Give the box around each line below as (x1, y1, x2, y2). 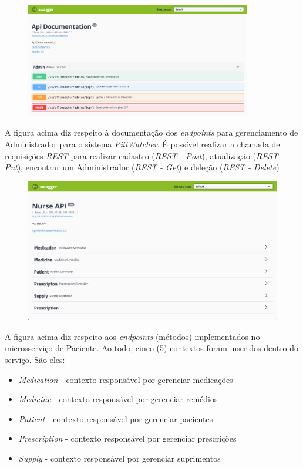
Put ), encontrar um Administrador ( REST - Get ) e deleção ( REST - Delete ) (5, 161, 280, 173)
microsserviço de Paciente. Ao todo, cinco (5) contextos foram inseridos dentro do (5, 342, 299, 354)
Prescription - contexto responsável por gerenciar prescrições (18, 432, 237, 445)
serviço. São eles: (5, 353, 65, 365)
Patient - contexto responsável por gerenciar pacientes (18, 412, 213, 425)
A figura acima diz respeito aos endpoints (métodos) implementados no (5, 330, 260, 342)
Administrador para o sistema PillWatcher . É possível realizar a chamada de (5, 138, 280, 150)
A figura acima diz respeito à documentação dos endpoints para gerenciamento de (5, 126, 298, 139)
